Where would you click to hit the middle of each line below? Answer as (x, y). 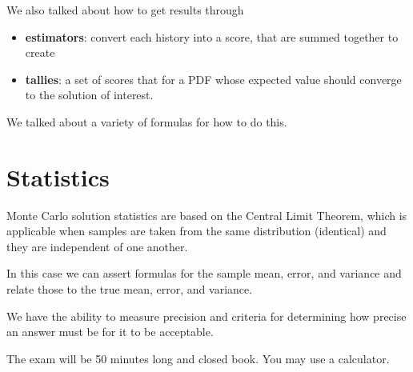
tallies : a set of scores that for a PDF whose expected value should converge (213, 79)
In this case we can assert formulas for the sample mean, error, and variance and (204, 273)
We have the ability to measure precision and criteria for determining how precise (206, 316)
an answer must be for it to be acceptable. (110, 332)
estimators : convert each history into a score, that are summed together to (212, 36)
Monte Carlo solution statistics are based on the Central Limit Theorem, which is (207, 215)
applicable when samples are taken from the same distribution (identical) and (196, 231)
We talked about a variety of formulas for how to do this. (147, 121)
